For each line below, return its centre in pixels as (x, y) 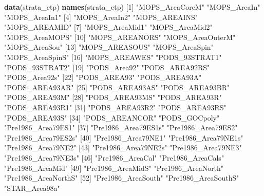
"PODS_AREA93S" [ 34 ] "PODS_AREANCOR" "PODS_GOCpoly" (112, 117)
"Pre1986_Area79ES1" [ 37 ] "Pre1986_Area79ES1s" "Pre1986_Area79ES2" (121, 128)
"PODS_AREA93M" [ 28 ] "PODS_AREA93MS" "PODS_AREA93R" (113, 97)
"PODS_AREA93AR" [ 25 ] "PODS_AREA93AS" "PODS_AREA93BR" (117, 87)
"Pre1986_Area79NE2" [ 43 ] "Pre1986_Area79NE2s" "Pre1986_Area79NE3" (123, 148)
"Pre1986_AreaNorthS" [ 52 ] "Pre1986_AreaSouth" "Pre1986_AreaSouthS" (122, 178)
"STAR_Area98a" (32, 188)
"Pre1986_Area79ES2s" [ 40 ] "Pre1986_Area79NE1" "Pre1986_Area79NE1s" (124, 137)
